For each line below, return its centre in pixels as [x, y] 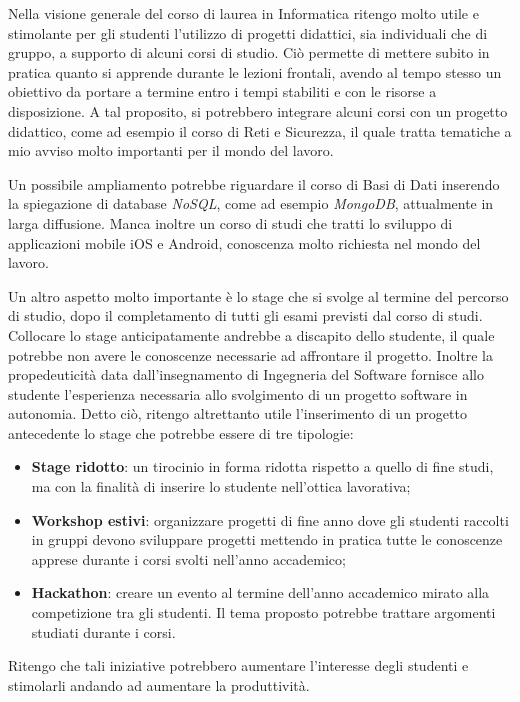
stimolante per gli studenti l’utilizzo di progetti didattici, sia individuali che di [248, 32]
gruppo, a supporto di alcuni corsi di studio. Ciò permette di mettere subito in [249, 52]
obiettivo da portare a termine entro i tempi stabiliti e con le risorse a [222, 91]
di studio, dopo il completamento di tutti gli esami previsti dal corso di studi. [245, 315]
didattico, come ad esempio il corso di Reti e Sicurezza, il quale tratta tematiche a [260, 130]
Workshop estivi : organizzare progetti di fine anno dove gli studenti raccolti [270, 519]
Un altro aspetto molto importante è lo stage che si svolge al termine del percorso [258, 295]
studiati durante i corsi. [103, 631]
